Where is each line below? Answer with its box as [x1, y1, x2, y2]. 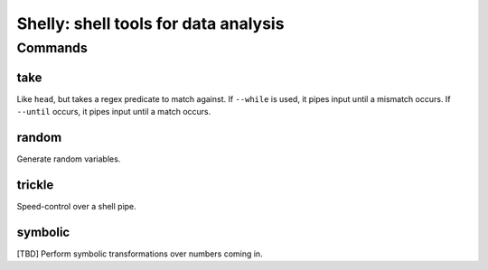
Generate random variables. [16, 154, 121, 164]
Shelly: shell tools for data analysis [16, 14, 285, 33]
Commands [16, 40, 88, 56]
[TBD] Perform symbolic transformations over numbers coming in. [16, 248, 263, 259]
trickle [16, 177, 54, 192]
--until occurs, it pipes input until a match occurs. [16, 107, 211, 117]
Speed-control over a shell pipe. [16, 200, 137, 211]
